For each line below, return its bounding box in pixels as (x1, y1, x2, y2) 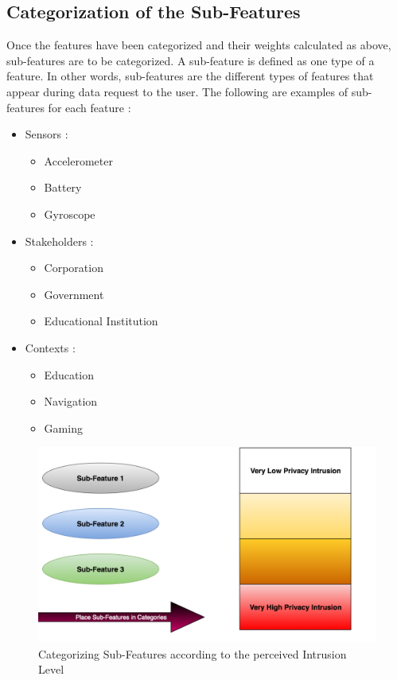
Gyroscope (44, 205, 95, 222)
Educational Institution (44, 313, 158, 329)
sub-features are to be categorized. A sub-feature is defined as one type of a (6, 52, 375, 68)
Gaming (44, 419, 83, 436)
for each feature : (48, 99, 131, 115)
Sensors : (25, 126, 68, 142)
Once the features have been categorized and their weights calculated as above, (6, 37, 391, 53)
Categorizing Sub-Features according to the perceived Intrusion (38, 645, 347, 662)
